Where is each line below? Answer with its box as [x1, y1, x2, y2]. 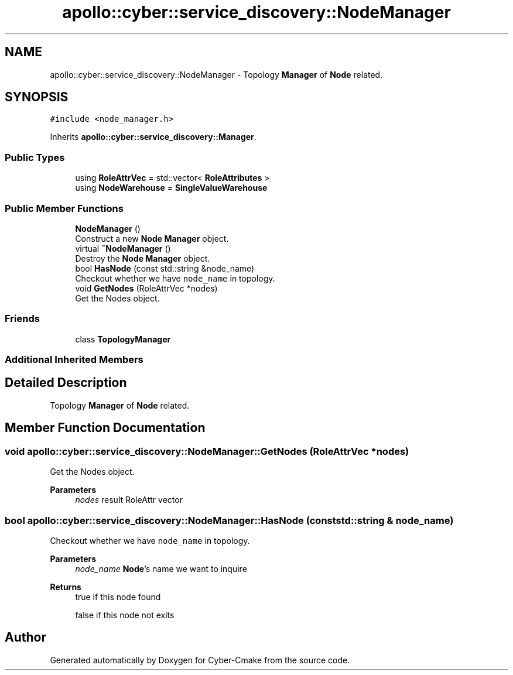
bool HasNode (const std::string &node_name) [75, 263, 255, 273]
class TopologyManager [75, 334, 171, 344]
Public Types [5, 151, 65, 163]
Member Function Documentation [5, 420, 206, 436]
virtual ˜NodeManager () [75, 243, 171, 253]
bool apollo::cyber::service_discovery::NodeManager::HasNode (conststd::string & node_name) [5, 514, 454, 526]
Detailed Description [5, 375, 127, 390]
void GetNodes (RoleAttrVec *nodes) [75, 283, 218, 293]
